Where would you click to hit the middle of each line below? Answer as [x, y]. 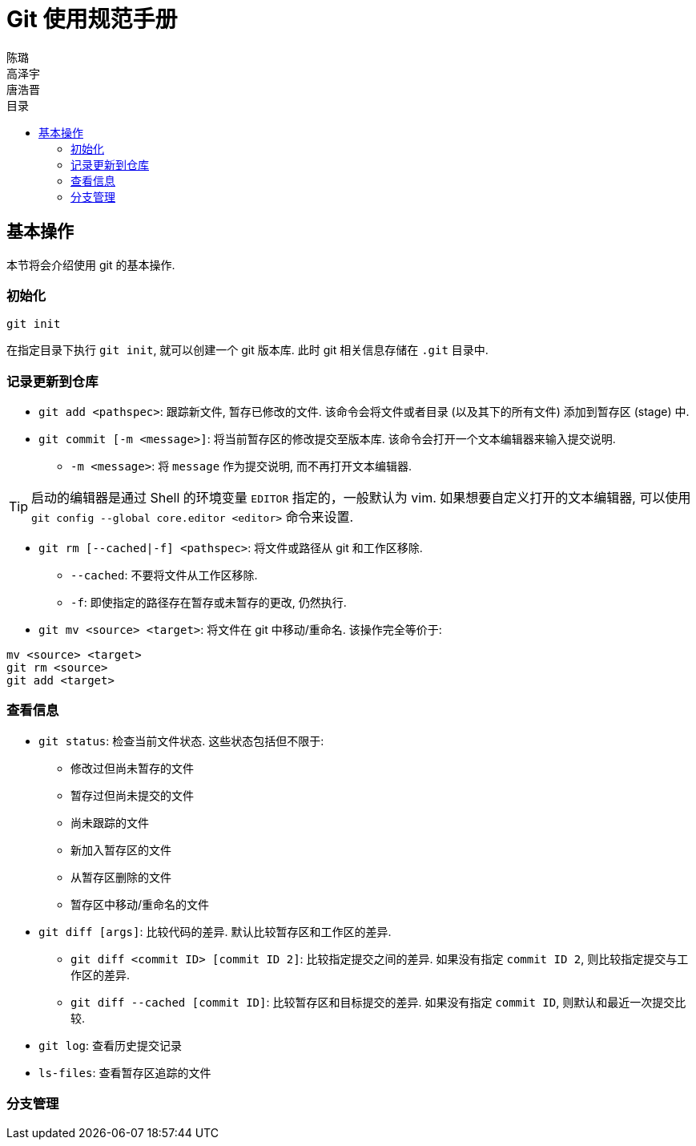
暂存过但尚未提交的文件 [132, 795]
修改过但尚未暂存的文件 [132, 768]
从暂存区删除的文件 [121, 877]
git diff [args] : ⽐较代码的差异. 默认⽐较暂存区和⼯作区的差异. [215, 931]
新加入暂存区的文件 [121, 849]
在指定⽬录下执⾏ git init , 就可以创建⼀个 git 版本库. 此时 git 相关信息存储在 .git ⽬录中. [247, 350]
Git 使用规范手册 [92, 19]
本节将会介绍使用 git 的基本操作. [91, 264]
